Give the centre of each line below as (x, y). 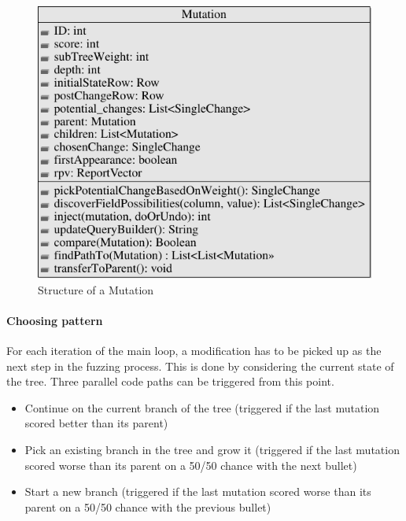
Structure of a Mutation (96, 289)
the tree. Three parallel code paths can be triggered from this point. (170, 381)
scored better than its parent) (96, 423)
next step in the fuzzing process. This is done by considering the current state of (200, 366)
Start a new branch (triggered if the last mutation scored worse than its (198, 491)
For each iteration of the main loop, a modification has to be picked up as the (194, 351)
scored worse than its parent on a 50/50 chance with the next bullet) (191, 465)
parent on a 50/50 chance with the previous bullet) (148, 506)
